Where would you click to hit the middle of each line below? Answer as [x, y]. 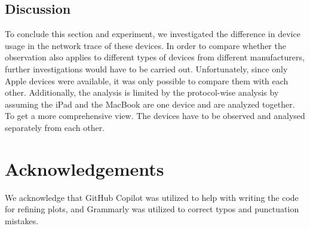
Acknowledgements [85, 168]
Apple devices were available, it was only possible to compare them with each [147, 80]
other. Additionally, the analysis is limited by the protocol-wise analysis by [142, 92]
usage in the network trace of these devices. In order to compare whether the [145, 45]
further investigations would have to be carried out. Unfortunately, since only [146, 68]
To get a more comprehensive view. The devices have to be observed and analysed [155, 116]
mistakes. [22, 220]
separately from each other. [55, 127]
